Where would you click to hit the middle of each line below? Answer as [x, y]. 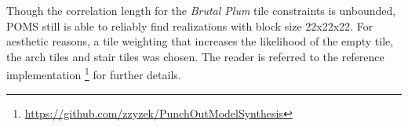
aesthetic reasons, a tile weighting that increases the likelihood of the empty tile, [200, 41]
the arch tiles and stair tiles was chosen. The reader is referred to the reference [195, 56]
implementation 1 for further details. [94, 74]
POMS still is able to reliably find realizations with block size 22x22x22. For [190, 25]
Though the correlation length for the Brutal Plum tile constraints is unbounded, [201, 10]
